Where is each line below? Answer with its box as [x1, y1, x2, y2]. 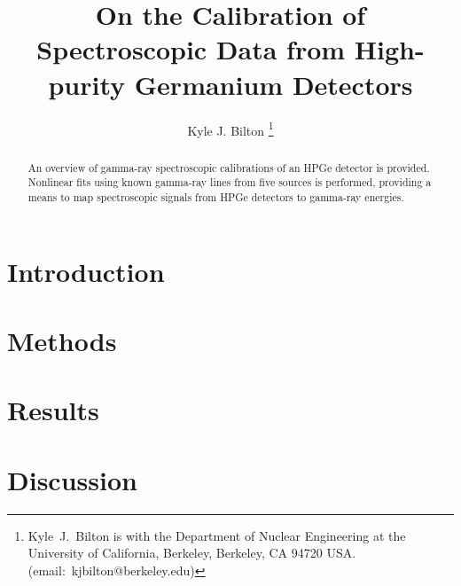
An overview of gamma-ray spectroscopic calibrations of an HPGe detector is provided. [27, 160, 430, 175]
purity [48, 66, 126, 102]
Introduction [7, 253, 165, 289]
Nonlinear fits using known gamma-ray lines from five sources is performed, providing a [27, 175, 432, 190]
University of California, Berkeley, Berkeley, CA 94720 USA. [27, 543, 356, 562]
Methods [7, 322, 117, 358]
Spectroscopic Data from [36, 31, 346, 67]
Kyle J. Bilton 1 [187, 118, 274, 139]
